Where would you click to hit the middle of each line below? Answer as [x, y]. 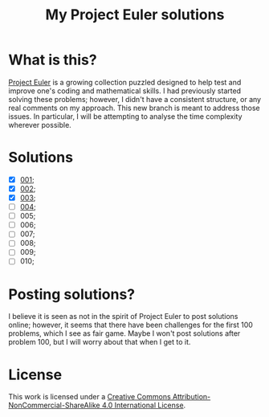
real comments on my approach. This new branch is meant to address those [134, 108]
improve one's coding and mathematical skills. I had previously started [125, 91]
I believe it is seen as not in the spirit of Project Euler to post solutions [123, 317]
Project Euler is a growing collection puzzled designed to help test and [125, 82]
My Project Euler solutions [135, 15]
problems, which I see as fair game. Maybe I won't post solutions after [124, 333]
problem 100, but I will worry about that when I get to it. [100, 342]
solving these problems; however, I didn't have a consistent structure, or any [135, 99]
